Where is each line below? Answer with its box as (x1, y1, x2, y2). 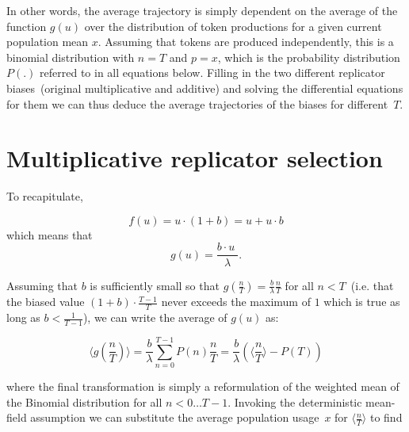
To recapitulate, (6, 188, 83, 205)
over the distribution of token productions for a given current (84, 17, 382, 34)
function (6, 17, 47, 34)
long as (6, 309, 40, 326)
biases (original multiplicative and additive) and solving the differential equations (6, 79, 403, 96)
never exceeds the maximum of (161, 293, 311, 310)
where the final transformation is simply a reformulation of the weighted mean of (6, 378, 399, 395)
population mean (6, 33, 89, 50)
